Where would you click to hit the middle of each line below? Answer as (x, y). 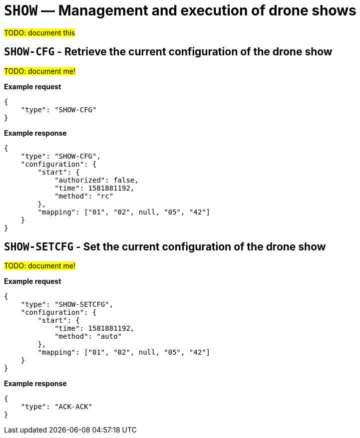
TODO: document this (40, 32)
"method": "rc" (84, 196)
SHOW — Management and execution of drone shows (180, 10)
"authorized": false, (97, 180)
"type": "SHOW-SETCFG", (67, 305)
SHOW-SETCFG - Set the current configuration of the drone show (165, 247)
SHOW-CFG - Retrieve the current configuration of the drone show (168, 52)
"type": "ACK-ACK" (57, 407)
